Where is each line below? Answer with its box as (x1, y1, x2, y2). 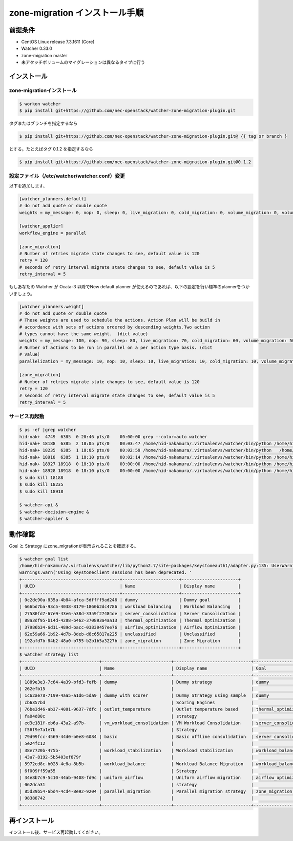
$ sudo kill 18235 (19, 482, 63, 487)
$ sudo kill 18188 (19, 474, 63, 480)
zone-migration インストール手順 (9, 7, 144, 18)
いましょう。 (9, 291, 35, 297)
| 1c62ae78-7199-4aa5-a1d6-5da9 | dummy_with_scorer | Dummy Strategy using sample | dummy (19, 693, 270, 698)
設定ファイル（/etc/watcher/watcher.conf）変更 (9, 173, 125, 179)
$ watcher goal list (19, 556, 68, 561)
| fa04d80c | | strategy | (19, 713, 254, 719)
